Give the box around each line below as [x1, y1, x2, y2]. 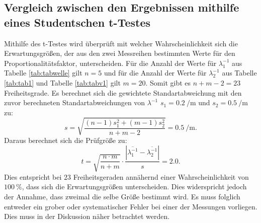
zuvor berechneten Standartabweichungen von [4, 97, 145, 108]
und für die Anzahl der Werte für [104, 67, 207, 78]
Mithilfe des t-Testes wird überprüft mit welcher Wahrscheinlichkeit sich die [4, 38, 238, 48]
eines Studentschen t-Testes [4, 14, 151, 30]
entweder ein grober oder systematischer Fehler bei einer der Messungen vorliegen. [4, 201, 257, 211]
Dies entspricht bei [4, 171, 62, 182]
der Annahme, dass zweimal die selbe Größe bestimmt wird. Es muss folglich [4, 191, 240, 202]
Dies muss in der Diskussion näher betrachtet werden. [4, 211, 170, 221]
